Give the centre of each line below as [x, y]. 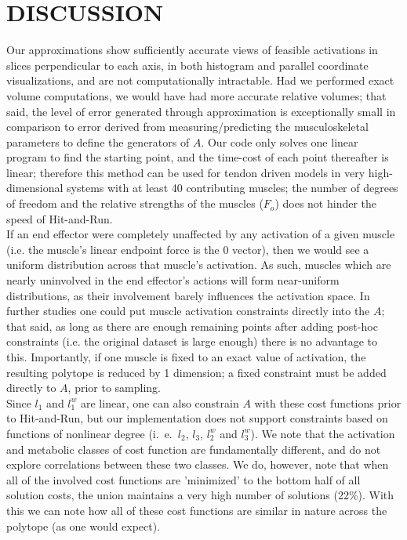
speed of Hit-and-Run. [60, 218]
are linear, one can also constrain [160, 402]
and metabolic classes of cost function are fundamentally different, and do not [194, 449]
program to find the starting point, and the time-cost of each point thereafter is [198, 157]
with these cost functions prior [328, 402]
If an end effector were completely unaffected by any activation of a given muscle [201, 234]
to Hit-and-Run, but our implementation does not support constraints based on [197, 418]
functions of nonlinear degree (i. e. [89, 433]
